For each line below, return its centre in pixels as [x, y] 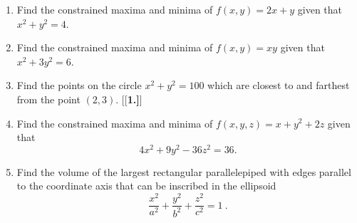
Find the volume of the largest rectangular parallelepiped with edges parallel [184, 171]
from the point [48, 99]
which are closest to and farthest [279, 85]
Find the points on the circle [79, 85]
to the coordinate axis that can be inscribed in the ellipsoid [146, 186]
